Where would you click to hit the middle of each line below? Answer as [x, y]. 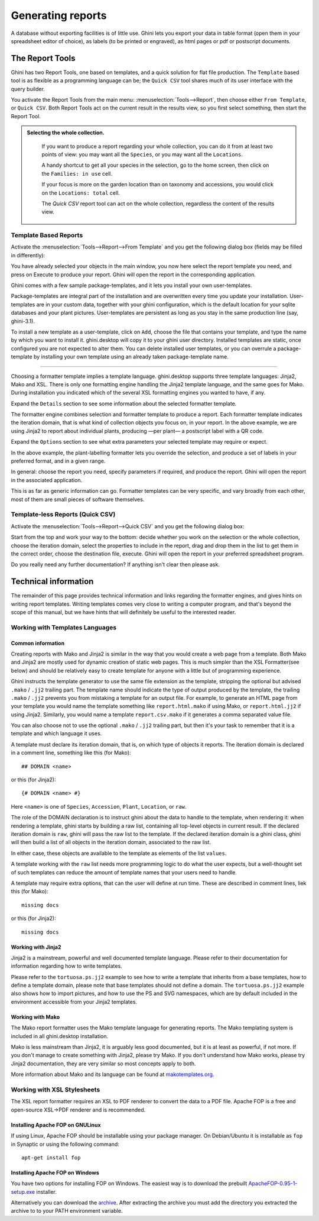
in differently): [28, 255]
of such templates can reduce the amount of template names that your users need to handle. [124, 872]
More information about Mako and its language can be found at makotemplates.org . [113, 1074]
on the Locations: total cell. [81, 193]
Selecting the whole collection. [66, 133]
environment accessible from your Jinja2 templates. [74, 1002]
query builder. [28, 89]
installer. [47, 1191]
